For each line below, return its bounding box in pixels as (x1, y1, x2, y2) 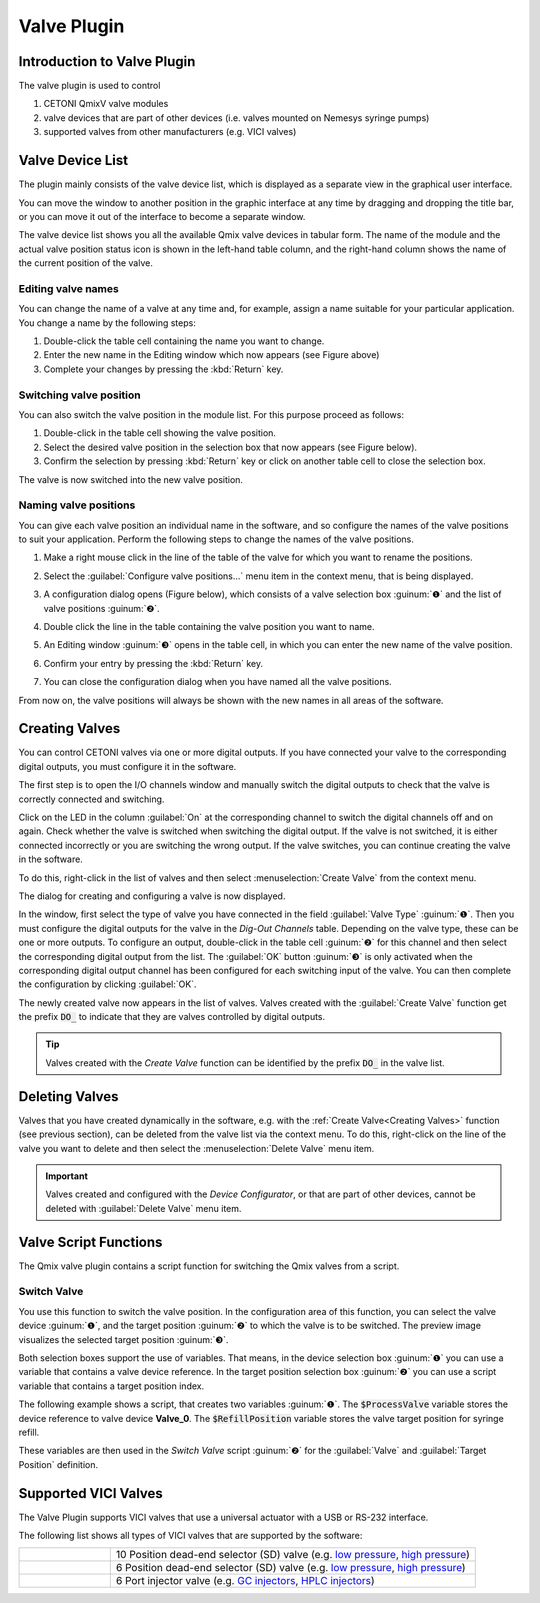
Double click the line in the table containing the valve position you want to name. (43, 620, 375, 632)
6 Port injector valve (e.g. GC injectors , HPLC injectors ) (115, 1574, 375, 1588)
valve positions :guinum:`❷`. (43, 602, 160, 614)
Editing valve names (18, 281, 119, 295)
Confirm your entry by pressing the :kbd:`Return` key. (43, 657, 264, 669)
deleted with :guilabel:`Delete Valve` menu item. (45, 1202, 242, 1214)
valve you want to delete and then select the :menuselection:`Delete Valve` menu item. (18, 1142, 375, 1154)
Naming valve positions (18, 498, 136, 512)
